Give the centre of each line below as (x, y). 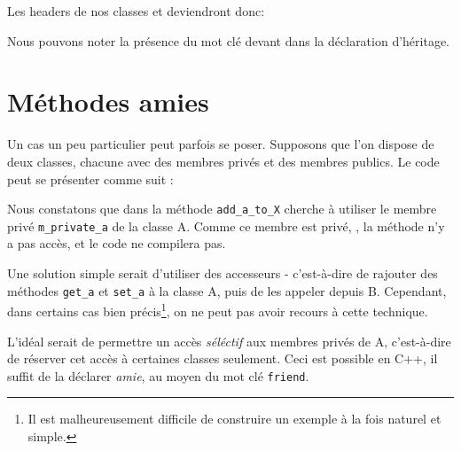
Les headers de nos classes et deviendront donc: (136, 11)
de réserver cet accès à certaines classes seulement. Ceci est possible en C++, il (223, 358)
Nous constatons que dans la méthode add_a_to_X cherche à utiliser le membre (222, 209)
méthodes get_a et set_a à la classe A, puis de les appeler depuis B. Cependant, (227, 290)
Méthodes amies (108, 101)
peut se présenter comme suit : (90, 179)
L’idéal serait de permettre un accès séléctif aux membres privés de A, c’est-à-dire (229, 341)
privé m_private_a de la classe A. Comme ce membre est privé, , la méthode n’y (226, 225)
